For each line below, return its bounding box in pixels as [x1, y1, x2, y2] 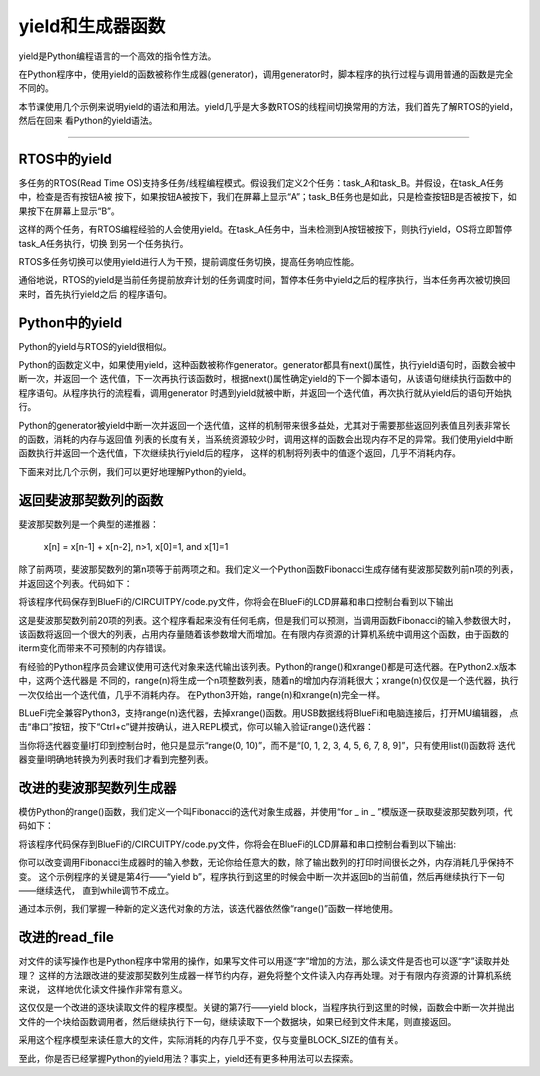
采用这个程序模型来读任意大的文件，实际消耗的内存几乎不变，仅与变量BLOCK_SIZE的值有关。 [18, 1034, 404, 1046]
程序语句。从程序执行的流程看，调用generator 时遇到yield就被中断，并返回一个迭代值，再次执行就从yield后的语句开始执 [18, 386, 513, 399]
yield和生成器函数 [18, 15, 166, 37]
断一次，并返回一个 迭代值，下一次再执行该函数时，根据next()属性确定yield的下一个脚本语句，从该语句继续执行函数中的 [18, 373, 512, 385]
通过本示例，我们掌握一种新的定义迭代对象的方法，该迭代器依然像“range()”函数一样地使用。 [18, 903, 399, 915]
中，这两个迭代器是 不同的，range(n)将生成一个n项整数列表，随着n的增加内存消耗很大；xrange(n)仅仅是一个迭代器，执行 [18, 675, 519, 687]
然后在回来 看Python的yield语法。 [18, 115, 158, 127]
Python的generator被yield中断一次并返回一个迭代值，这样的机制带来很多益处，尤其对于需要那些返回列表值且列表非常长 [18, 419, 511, 431]
